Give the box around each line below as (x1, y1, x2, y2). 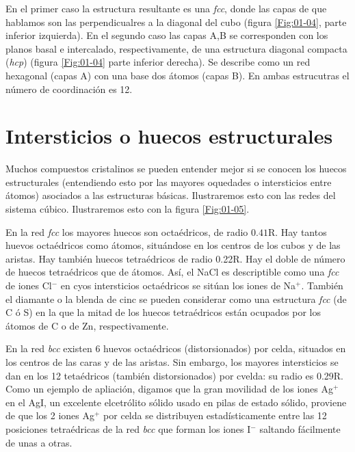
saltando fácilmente (259, 421, 341, 436)
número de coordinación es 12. (5, 81, 133, 96)
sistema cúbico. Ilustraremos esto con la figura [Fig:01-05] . (5, 202, 250, 216)
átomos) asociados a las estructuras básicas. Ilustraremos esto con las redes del (5, 188, 336, 202)
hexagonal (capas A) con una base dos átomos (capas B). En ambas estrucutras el (5, 68, 350, 82)
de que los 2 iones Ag (5, 408, 95, 423)
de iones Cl (5, 278, 52, 293)
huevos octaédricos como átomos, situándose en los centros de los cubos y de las (5, 238, 341, 252)
